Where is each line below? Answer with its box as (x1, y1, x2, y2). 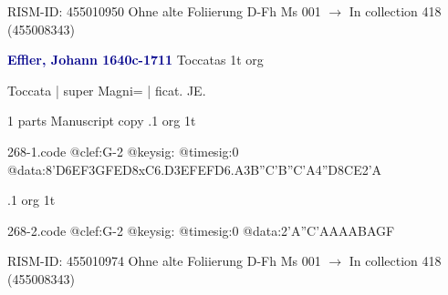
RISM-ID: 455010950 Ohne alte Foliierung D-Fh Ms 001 (7, 2, 321, 20)
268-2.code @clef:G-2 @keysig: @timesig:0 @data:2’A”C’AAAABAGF (7, 220, 395, 239)
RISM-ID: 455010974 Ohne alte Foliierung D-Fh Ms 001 (7, 251, 321, 270)
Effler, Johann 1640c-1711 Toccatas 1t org (7, 50, 264, 69)
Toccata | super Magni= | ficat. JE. (7, 80, 206, 99)
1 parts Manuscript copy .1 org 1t (7, 111, 196, 130)
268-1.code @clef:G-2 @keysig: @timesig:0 (7, 141, 239, 160)
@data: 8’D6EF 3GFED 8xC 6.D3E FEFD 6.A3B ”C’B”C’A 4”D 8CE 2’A (7, 159, 382, 178)
